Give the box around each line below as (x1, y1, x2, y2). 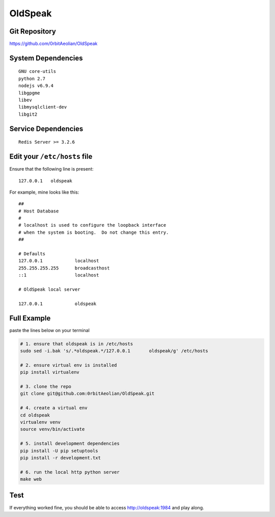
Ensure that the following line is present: (9, 166, 94, 172)
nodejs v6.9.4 (18, 83, 53, 89)
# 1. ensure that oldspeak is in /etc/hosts (20, 341, 133, 346)
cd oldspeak (20, 412, 50, 418)
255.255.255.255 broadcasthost (18, 265, 110, 271)
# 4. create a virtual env (20, 405, 88, 411)
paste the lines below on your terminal (9, 327, 90, 333)
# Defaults (18, 251, 46, 257)
